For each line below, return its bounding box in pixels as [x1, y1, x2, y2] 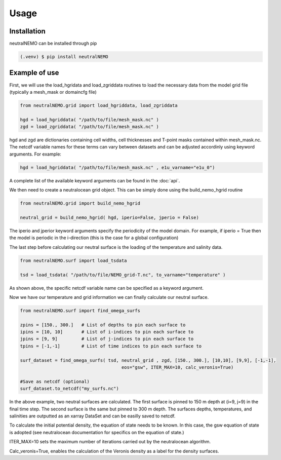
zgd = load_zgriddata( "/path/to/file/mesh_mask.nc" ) [20, 124, 159, 130]
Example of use [9, 68, 59, 77]
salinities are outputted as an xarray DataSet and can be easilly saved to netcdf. [9, 413, 176, 419]
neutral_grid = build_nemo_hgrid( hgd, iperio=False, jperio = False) [20, 214, 199, 220]
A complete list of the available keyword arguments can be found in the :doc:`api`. [9, 177, 180, 183]
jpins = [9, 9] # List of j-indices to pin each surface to [20, 336, 194, 342]
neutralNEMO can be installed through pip [9, 41, 97, 47]
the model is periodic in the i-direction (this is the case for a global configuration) [9, 235, 179, 241]
